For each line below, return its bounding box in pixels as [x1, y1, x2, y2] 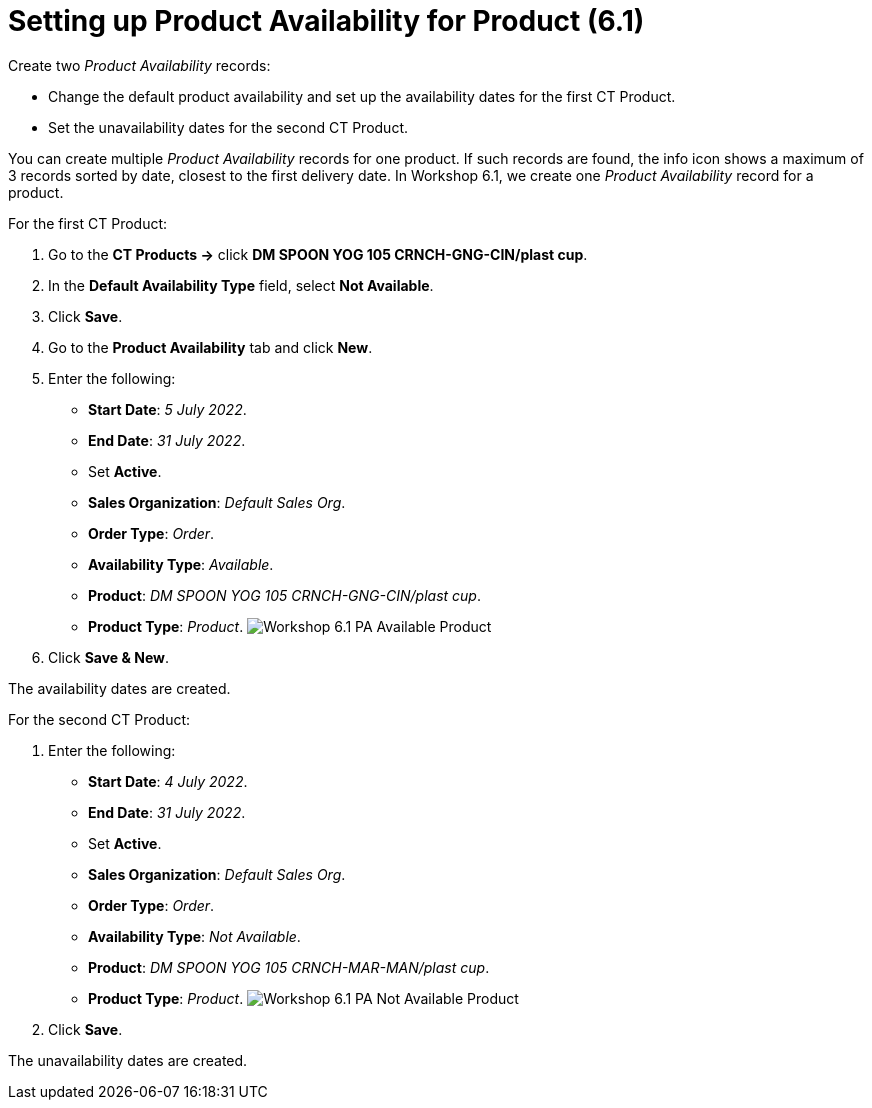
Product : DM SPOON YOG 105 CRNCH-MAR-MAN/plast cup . [88, 958, 490, 976]
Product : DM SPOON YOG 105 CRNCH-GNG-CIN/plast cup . [88, 586, 481, 604]
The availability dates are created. [8, 679, 231, 697]
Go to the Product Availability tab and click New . [48, 338, 373, 356]
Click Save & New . [48, 648, 169, 666]
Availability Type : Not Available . [88, 927, 301, 945]
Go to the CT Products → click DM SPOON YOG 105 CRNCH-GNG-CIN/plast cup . [48, 245, 588, 263]
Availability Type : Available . [88, 555, 274, 573]
